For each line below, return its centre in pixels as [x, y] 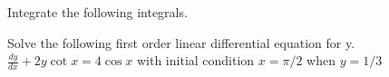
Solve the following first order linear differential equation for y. [181, 42]
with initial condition [195, 60]
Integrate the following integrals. [97, 12]
